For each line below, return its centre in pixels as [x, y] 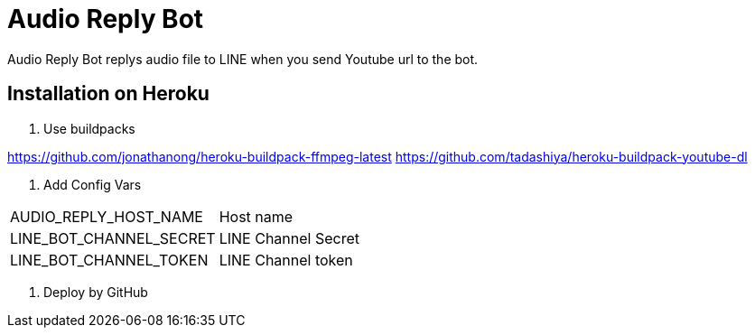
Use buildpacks [89, 128]
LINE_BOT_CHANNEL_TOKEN [109, 260]
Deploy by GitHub [96, 292]
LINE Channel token [286, 260]
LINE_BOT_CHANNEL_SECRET [113, 238]
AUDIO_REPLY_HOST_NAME [107, 216]
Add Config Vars [93, 184]
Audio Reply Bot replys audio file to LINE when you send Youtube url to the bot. [243, 59]
